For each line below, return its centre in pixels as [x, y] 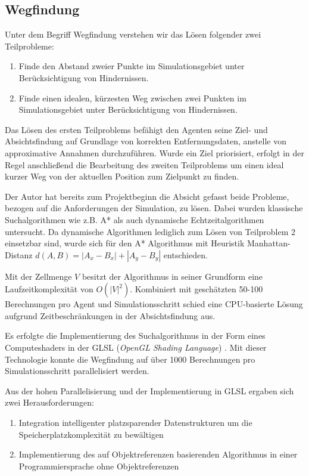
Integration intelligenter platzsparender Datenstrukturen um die [135, 423]
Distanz [19, 254]
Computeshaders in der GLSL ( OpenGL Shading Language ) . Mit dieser [136, 347]
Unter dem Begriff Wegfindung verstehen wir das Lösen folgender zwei [133, 34]
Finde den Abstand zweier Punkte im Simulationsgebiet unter [132, 66]
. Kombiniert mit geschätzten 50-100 [196, 289]
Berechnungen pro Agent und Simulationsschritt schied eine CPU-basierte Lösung [154, 304]
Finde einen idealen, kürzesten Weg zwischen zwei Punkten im [132, 98]
